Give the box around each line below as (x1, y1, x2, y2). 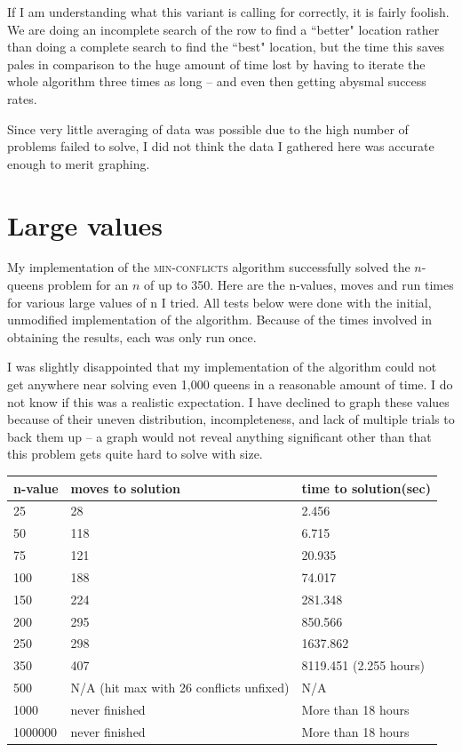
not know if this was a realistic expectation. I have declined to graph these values (7, 392, 450, 411)
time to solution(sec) (301, 478, 431, 497)
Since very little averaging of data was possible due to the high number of (7, 119, 409, 138)
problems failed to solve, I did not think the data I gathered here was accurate (7, 137, 434, 156)
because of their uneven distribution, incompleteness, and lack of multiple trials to (7, 410, 455, 428)
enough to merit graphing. (7, 154, 150, 172)
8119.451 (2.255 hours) (301, 656, 425, 675)
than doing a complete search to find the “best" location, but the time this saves (7, 37, 445, 56)
